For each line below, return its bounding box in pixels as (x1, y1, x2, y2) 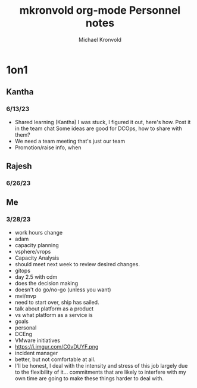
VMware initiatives (14, 337, 61, 344)
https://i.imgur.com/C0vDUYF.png (14, 343, 99, 350)
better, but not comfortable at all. (14, 356, 96, 363)
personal (14, 324, 37, 331)
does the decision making (14, 279, 79, 287)
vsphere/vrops (14, 248, 51, 255)
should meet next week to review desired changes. (14, 260, 140, 267)
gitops (14, 267, 31, 274)
